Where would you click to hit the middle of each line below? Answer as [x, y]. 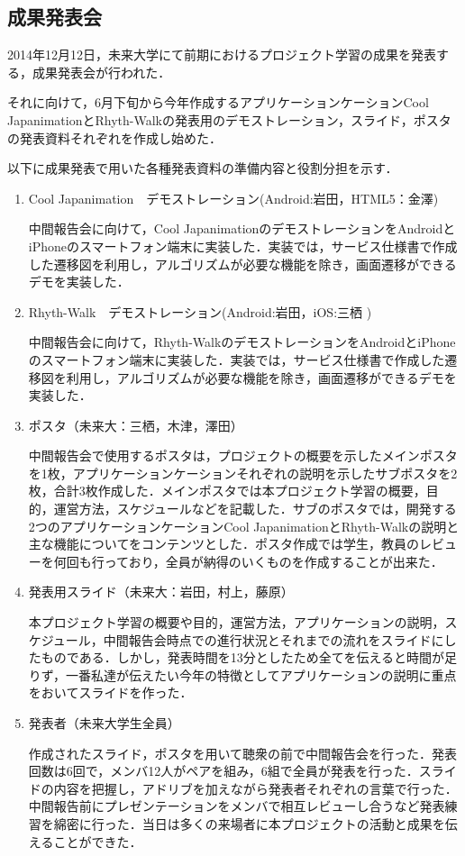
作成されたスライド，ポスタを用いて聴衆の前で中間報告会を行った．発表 [243, 753]
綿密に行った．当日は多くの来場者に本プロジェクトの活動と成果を [249, 823]
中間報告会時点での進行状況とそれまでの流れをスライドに [274, 639]
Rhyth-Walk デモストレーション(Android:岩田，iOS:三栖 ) [200, 311]
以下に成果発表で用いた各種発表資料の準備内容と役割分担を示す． [203, 168]
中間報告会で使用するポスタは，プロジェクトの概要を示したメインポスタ [243, 455]
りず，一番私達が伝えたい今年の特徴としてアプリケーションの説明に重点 [242, 674]
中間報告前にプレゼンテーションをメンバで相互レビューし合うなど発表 [237, 806]
